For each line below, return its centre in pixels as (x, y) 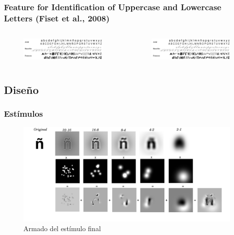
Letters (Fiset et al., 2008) (57, 18)
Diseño (21, 89)
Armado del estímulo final (62, 228)
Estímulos (23, 113)
